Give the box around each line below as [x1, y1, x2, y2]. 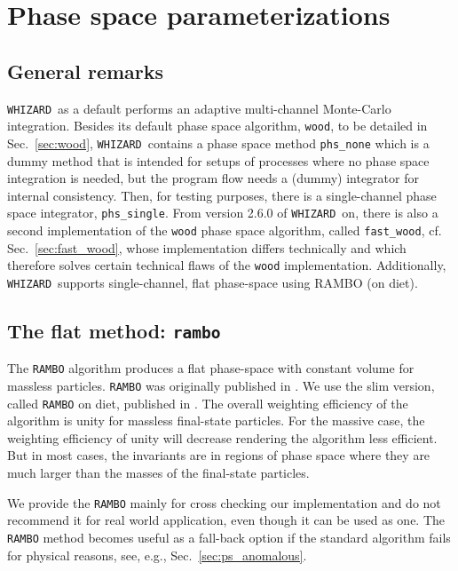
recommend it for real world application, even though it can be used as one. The [7, 511, 446, 529]
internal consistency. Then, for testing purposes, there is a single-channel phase [7, 186, 437, 204]
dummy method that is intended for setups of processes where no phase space [7, 151, 430, 170]
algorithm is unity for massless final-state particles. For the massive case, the [7, 411, 425, 430]
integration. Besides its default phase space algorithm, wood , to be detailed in [7, 116, 428, 135]
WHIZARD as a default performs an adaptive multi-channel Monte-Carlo [7, 99, 391, 117]
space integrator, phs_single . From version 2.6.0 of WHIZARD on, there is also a [7, 203, 438, 222]
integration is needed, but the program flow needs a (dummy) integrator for [7, 169, 419, 187]
